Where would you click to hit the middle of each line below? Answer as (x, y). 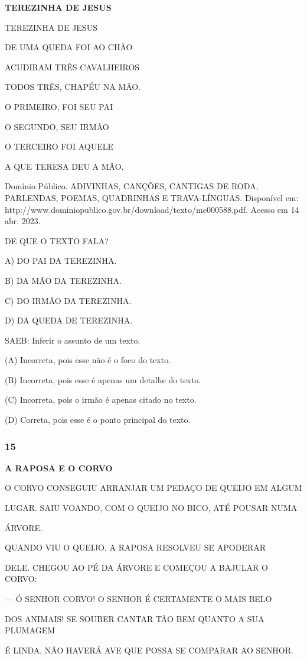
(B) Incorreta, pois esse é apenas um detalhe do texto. (103, 379)
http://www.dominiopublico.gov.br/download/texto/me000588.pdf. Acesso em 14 (152, 209)
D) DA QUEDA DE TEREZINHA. (69, 320)
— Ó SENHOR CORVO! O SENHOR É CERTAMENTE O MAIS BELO (138, 599)
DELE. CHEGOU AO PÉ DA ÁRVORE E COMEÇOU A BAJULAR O (136, 567)
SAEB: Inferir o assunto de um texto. (73, 340)
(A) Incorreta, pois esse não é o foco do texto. (88, 360)
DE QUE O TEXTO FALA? (57, 240)
